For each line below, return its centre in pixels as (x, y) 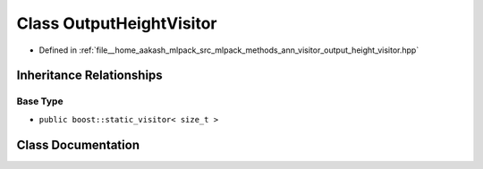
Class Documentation (78, 144)
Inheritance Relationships (89, 76)
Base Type (40, 101)
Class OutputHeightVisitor (117, 23)
